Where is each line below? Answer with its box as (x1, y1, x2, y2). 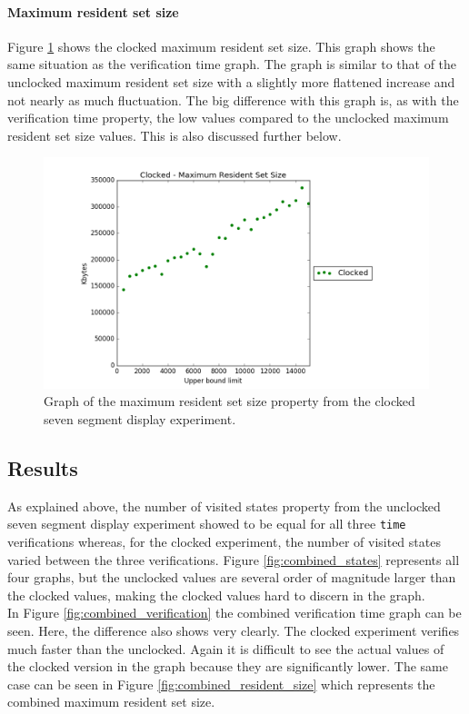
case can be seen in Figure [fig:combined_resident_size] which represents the (7, 674, 435, 693)
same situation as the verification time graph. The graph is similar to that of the (7, 55, 457, 74)
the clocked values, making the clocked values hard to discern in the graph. (7, 585, 425, 604)
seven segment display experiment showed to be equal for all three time (7, 514, 406, 533)
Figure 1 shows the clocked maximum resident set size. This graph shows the (7, 36, 435, 55)
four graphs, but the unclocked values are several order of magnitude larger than (7, 568, 456, 587)
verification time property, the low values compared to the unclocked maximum (7, 108, 449, 127)
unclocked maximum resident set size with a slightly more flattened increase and (7, 72, 455, 91)
